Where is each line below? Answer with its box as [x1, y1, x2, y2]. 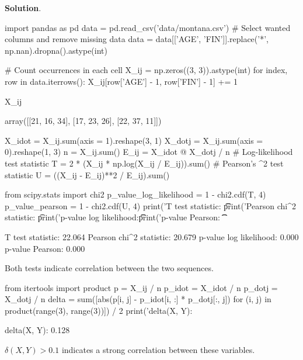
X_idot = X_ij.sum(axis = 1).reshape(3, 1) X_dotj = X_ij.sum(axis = [5, 134, 263, 146]
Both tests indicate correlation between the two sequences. [5, 262, 214, 274]
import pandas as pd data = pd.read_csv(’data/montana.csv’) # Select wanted [5, 21, 291, 33]
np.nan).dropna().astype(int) [5, 44, 107, 56]
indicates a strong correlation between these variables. [61, 344, 255, 356]
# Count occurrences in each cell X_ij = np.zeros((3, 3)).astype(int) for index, [5, 64, 288, 76]
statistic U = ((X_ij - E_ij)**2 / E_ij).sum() [5, 168, 170, 181]
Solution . [5, 2, 41, 13]
